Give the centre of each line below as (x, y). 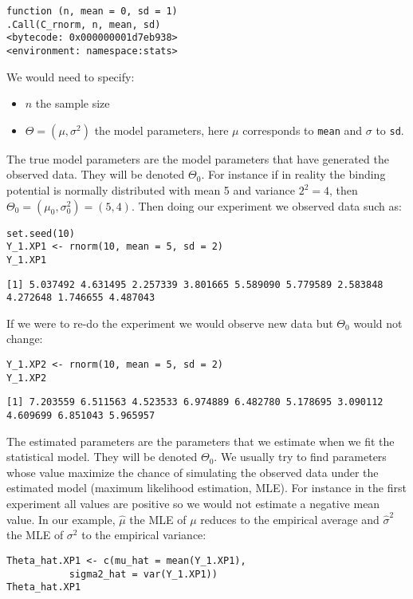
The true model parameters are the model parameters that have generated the (198, 158)
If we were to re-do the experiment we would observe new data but (170, 323)
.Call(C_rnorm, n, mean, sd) (84, 24)
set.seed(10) (41, 233)
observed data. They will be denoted (96, 174)
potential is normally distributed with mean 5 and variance (151, 190)
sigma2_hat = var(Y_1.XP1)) (143, 574)
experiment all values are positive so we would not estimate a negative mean (193, 504)
